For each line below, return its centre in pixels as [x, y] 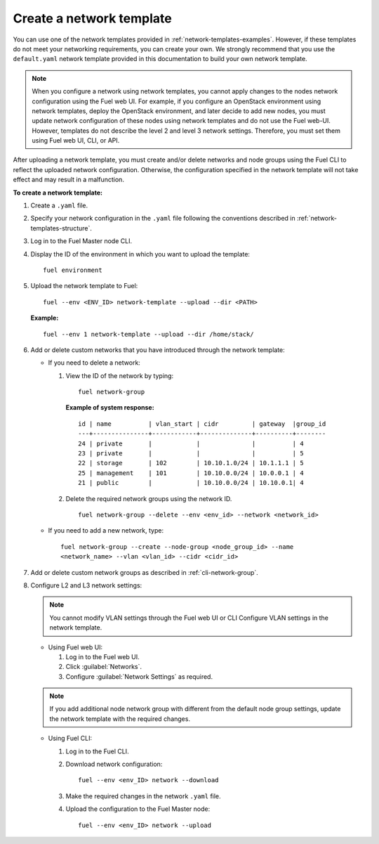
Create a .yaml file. [59, 206]
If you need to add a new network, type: [106, 531]
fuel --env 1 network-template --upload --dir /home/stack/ [148, 334]
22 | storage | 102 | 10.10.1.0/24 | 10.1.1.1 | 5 [191, 463]
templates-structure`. [61, 228]
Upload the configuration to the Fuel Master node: [138, 809]
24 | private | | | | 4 [191, 443]
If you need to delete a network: [94, 363]
